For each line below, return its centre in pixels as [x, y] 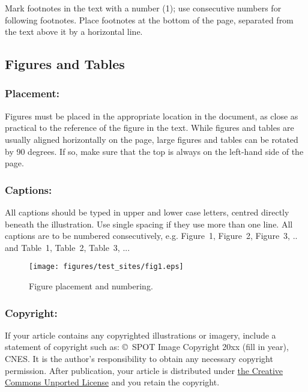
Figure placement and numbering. [91, 286]
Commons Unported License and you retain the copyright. [112, 382]
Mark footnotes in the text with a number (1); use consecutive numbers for [143, 8]
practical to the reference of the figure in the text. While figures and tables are [149, 128]
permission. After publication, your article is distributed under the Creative [144, 370]
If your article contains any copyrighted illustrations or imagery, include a [140, 335]
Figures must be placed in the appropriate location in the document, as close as [152, 116]
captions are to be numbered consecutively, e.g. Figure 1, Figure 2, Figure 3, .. [151, 236]
